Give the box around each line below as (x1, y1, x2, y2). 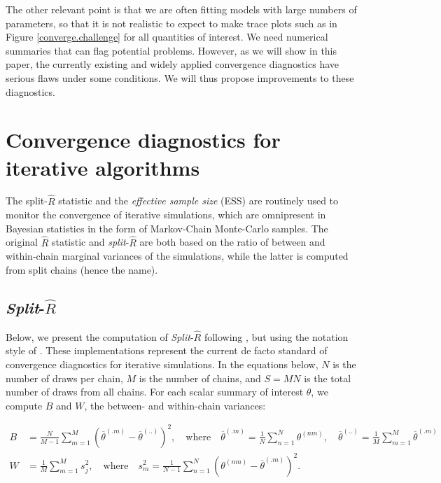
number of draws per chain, (6, 370, 123, 385)
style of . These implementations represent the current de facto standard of (6, 343, 328, 358)
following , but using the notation (204, 329, 349, 344)
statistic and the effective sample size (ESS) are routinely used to (58, 193, 339, 208)
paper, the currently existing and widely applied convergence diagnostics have (6, 57, 339, 71)
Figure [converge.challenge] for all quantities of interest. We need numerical (6, 29, 328, 44)
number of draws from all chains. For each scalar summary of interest (6, 384, 304, 399)
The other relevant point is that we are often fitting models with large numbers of (6, 2, 357, 16)
